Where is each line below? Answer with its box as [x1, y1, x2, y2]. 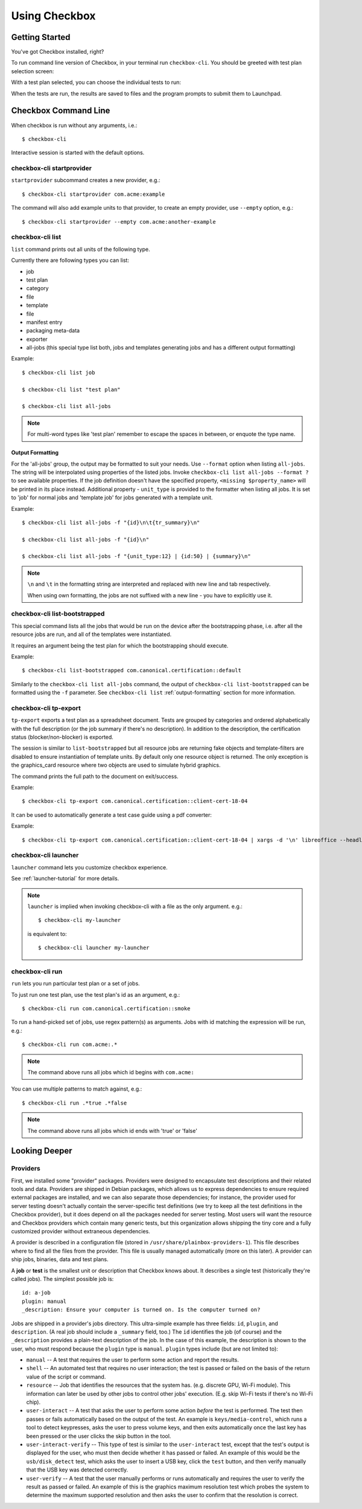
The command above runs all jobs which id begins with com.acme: [27, 1068, 194, 1076]
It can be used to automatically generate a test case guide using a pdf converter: [11, 811, 212, 819]
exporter [26, 336, 48, 343]
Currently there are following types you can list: [11, 257, 130, 264]
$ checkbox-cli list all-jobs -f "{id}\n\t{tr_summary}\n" [22, 519, 200, 526]
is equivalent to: [27, 930, 67, 937]
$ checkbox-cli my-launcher [38, 917, 121, 924]
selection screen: [11, 67, 54, 75]
